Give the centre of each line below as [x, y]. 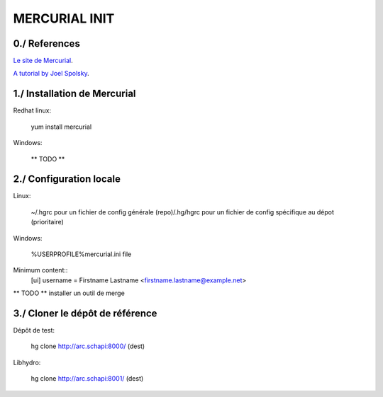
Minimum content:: [40, 270]
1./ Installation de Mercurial [74, 94]
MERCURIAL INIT [64, 18]
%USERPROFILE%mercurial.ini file [81, 254]
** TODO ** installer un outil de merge [69, 293]
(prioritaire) [47, 222]
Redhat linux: [32, 110]
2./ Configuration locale [67, 179]
